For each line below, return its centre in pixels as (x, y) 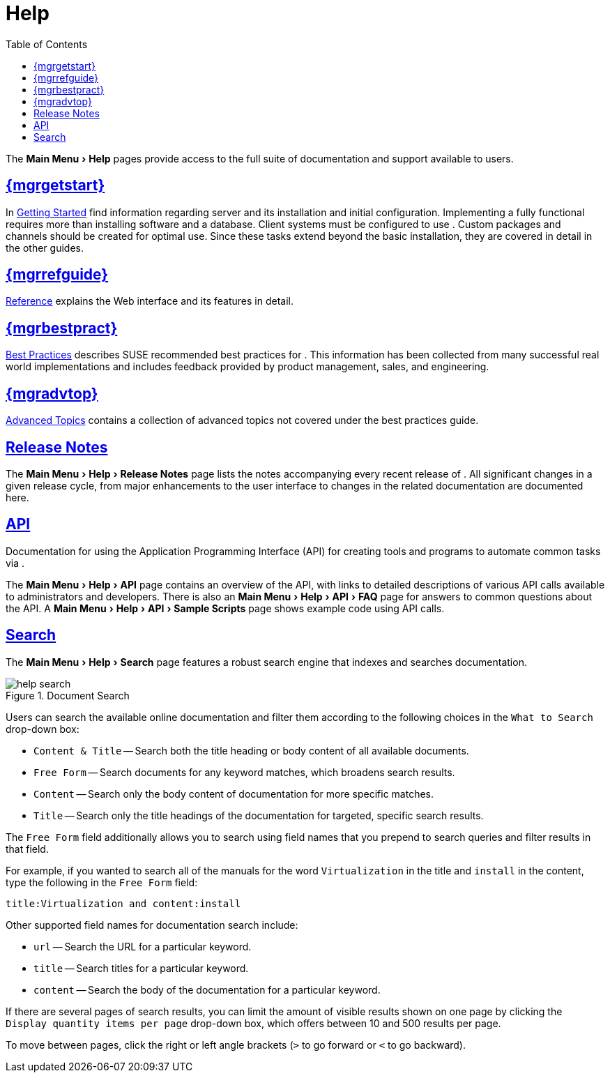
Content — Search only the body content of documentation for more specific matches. (234, 794)
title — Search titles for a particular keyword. (141, 968)
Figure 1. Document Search (68, 695)
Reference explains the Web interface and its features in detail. (150, 301)
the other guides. (45, 248)
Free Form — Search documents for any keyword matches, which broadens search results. (244, 772)
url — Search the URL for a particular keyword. (143, 946)
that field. (27, 849)
